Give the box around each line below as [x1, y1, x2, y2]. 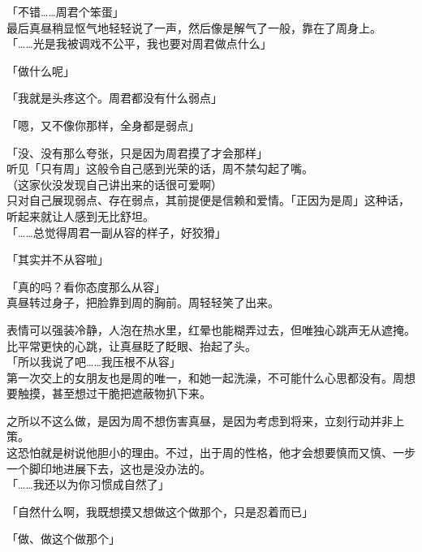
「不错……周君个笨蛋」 [6, 3, 124, 19]
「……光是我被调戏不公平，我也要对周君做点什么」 [6, 35, 272, 52]
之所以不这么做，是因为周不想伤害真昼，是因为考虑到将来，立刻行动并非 [6, 412, 393, 429]
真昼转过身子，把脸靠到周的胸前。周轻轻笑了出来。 [6, 294, 279, 311]
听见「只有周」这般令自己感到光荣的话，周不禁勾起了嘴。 [6, 160, 313, 177]
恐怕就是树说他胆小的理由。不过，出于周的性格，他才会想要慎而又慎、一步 [17, 444, 416, 461]
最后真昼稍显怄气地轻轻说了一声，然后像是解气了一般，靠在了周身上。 [6, 19, 381, 36]
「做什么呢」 [6, 62, 75, 79]
